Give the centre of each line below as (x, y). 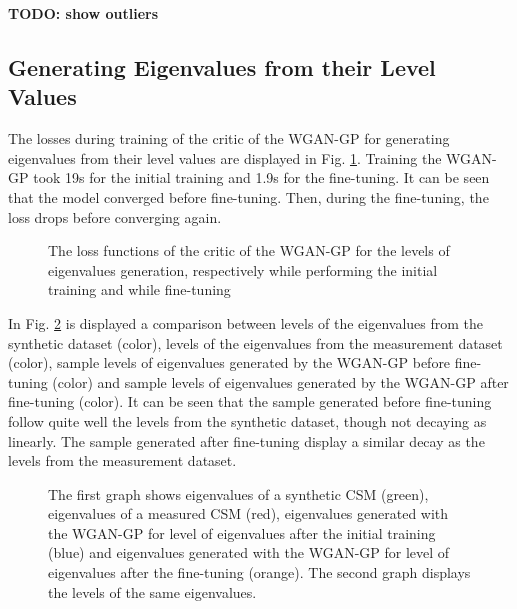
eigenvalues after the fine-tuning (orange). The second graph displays (259, 572)
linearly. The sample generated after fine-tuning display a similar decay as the (246, 440)
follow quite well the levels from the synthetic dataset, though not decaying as (247, 420)
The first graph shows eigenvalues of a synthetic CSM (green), (238, 493)
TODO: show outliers (83, 13)
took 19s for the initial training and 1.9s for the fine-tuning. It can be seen (261, 177)
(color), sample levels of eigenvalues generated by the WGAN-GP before (229, 362)
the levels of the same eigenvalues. (152, 591)
